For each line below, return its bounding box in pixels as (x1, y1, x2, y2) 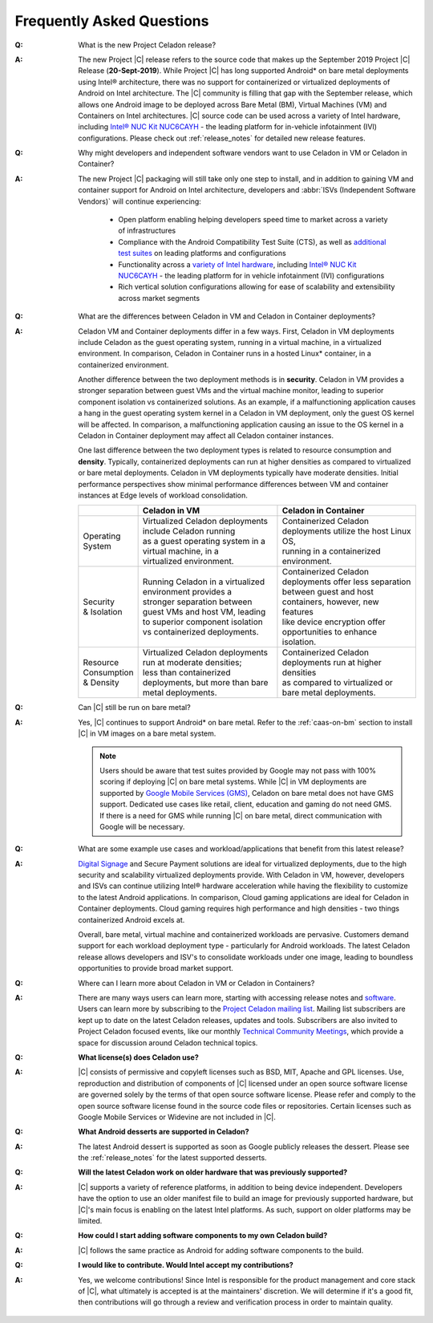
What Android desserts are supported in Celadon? (78, 1127, 249, 1137)
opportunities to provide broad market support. (78, 964, 234, 973)
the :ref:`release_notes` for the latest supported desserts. (78, 1153, 268, 1163)
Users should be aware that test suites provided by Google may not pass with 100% (99, 765, 377, 775)
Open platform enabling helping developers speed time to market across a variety (118, 215, 388, 225)
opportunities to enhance (281, 627, 377, 638)
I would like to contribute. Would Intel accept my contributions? (78, 1260, 294, 1270)
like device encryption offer (281, 616, 386, 627)
